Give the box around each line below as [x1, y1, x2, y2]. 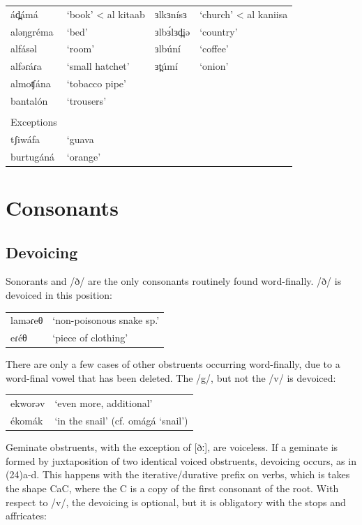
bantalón [10, 93, 48, 108]
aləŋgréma [10, 24, 54, 38]
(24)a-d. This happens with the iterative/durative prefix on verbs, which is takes [6, 467, 350, 482]
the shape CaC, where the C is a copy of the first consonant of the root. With [6, 480, 339, 495]
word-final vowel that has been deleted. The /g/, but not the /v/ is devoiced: [6, 370, 336, 385]
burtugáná [10, 149, 55, 163]
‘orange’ [66, 149, 101, 163]
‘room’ [66, 41, 95, 56]
